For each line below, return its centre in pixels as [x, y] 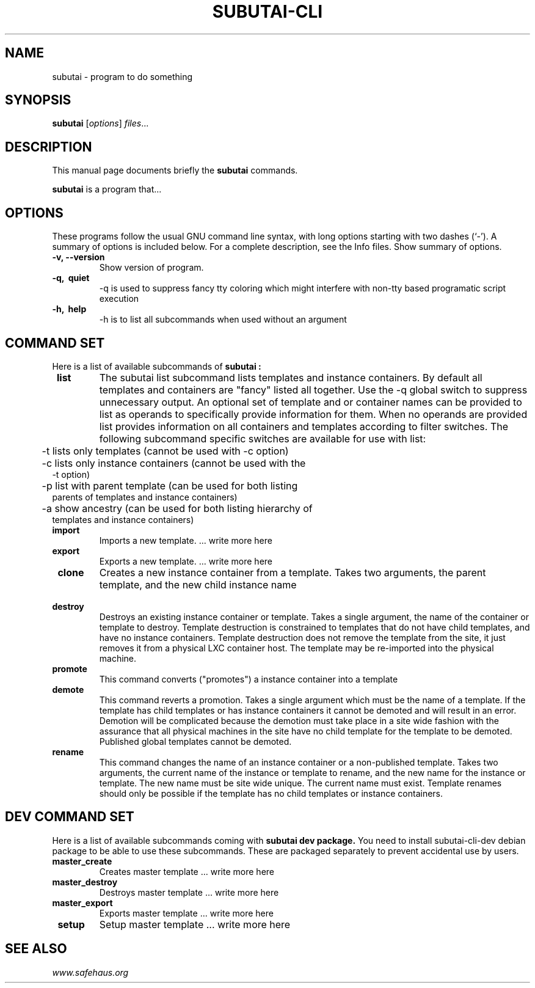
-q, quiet [71, 278]
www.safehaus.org [90, 972]
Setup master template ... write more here [195, 924]
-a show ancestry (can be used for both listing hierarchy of [177, 508]
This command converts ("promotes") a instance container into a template [249, 679]
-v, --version [78, 257]
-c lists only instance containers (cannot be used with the [174, 463]
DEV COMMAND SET [70, 817]
